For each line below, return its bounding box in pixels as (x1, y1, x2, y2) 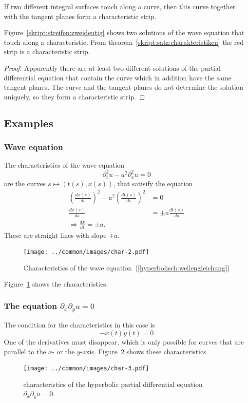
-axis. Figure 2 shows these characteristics (80, 346, 206, 356)
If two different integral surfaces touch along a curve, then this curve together (4, 1, 236, 11)
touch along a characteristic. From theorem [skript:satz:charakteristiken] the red (4, 37, 244, 47)
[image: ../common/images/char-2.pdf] (23, 249, 149, 256)
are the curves (4, 178, 46, 188)
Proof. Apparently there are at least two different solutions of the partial (4, 62, 221, 73)
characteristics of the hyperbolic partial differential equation (23, 379, 203, 389)
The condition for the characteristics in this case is (4, 320, 155, 330)
